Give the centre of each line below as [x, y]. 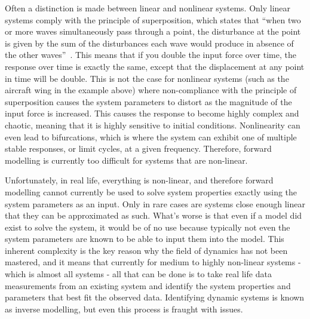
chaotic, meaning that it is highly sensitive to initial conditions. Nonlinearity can [153, 125]
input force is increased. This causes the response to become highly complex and [152, 113]
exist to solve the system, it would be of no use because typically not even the [148, 227]
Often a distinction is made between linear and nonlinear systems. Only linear [148, 8]
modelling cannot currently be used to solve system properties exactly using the [151, 191]
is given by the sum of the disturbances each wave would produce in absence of [149, 43]
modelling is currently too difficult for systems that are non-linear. [126, 160]
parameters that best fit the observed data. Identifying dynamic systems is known [155, 297]
